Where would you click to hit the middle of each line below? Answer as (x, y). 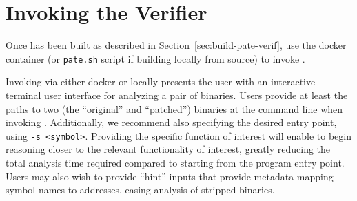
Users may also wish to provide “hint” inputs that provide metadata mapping (170, 176)
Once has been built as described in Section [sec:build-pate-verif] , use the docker (176, 45)
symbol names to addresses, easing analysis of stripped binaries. (140, 190)
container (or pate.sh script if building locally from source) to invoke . (155, 58)
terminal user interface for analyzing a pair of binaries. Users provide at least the (177, 95)
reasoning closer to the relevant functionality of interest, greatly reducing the (168, 149)
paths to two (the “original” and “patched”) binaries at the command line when (174, 108)
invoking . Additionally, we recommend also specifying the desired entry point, (171, 122)
